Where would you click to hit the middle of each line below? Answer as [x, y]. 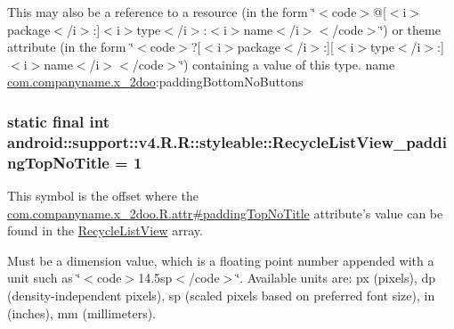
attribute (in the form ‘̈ [71, 47]
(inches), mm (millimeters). [82, 313]
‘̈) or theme [410, 29]
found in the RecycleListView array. [105, 230]
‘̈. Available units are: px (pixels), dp [336, 278]
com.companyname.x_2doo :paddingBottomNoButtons [155, 82]
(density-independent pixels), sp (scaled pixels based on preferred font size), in [221, 295]
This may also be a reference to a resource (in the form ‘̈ [162, 12]
